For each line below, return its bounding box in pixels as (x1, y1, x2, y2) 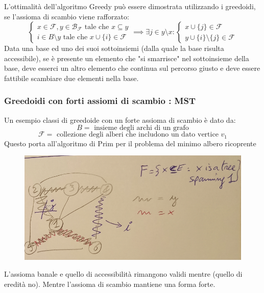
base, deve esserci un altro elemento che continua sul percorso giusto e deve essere (4, 63, 260, 73)
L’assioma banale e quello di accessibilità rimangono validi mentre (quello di (4, 269, 243, 279)
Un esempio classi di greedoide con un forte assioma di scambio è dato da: (4, 114, 236, 125)
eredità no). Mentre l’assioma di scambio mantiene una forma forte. (4, 278, 215, 289)
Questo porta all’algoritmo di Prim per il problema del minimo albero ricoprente (4, 138, 256, 148)
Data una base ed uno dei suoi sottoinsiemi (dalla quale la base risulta (4, 43, 224, 54)
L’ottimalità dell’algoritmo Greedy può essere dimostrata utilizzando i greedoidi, (4, 1, 256, 11)
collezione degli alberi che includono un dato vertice (56, 131, 219, 139)
